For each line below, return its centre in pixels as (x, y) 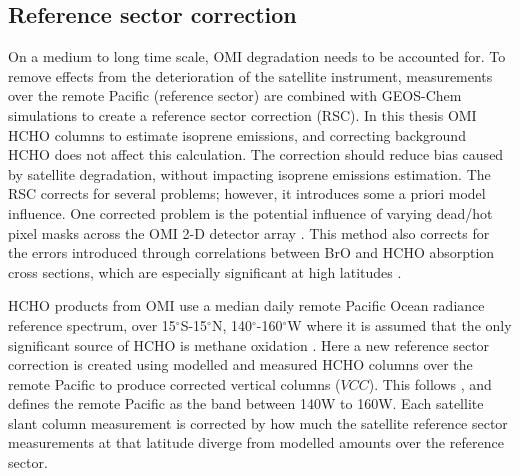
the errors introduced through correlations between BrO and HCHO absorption (251, 252)
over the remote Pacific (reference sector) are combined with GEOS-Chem (235, 95)
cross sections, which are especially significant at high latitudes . (205, 271)
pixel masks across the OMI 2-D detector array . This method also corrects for (249, 232)
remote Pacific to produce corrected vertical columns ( (174, 383)
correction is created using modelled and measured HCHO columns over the (240, 364)
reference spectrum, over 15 (92, 324)
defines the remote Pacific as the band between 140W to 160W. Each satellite (246, 403)
